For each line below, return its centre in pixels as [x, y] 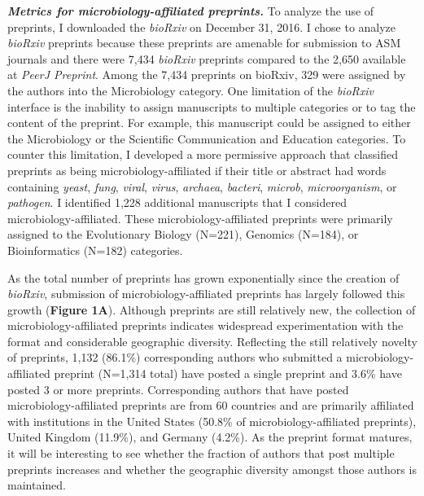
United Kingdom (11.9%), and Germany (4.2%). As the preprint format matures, [210, 437]
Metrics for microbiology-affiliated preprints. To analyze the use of [191, 11]
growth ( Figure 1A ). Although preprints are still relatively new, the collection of [212, 309]
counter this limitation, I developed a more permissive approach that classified [203, 154]
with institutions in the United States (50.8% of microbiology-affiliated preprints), [212, 421]
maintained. [37, 485]
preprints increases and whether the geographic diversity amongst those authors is [212, 469]
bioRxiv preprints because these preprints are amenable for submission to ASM [204, 43]
